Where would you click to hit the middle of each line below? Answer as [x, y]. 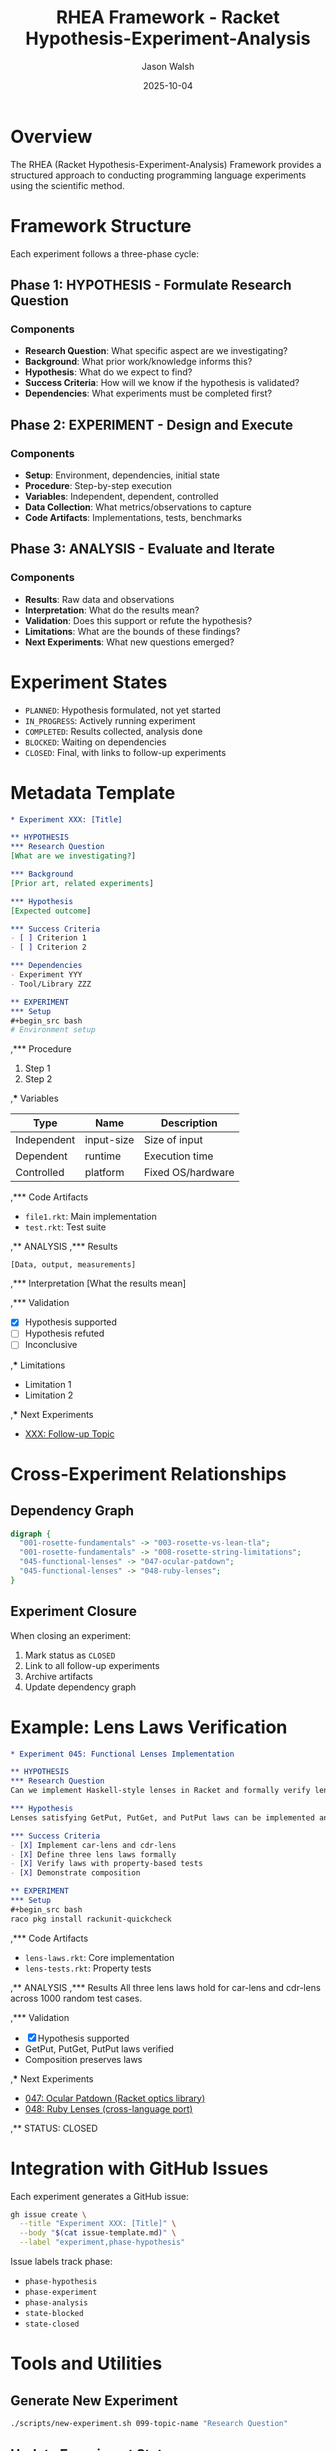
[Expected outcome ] [51, 911]
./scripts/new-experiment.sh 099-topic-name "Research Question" [149, 2424]
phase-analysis [56, 2303]
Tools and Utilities [86, 2363]
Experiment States [89, 682]
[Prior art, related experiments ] [82, 883]
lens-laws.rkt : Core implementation [99, 1957]
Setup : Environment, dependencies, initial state [122, 475]
